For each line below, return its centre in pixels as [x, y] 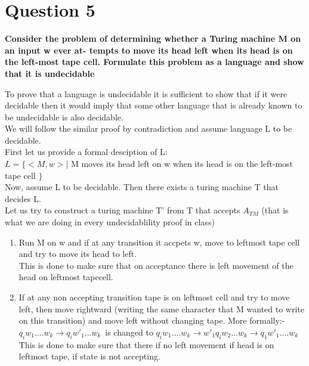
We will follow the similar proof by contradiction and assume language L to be [149, 128]
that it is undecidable [50, 73]
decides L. [23, 198]
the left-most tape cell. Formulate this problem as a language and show [154, 62]
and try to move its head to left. [78, 254]
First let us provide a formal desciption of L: [86, 152]
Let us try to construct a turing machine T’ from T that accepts [123, 210]
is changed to [129, 332]
